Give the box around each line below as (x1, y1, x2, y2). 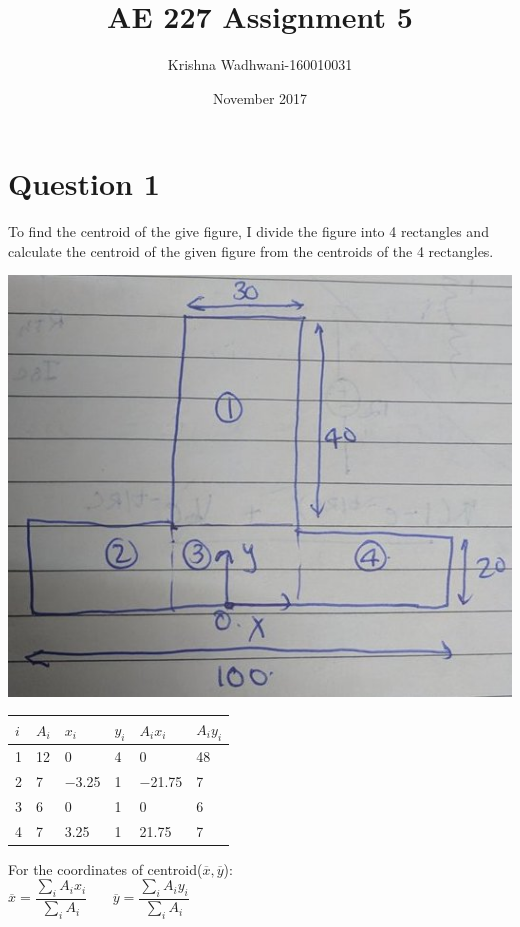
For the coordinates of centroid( (8, 858, 203, 879)
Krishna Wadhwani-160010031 (167, 54, 353, 75)
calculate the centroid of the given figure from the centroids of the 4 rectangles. (8, 240, 494, 261)
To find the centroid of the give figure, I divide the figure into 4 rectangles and (8, 221, 489, 242)
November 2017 (212, 87, 308, 108)
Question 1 (8, 163, 160, 204)
